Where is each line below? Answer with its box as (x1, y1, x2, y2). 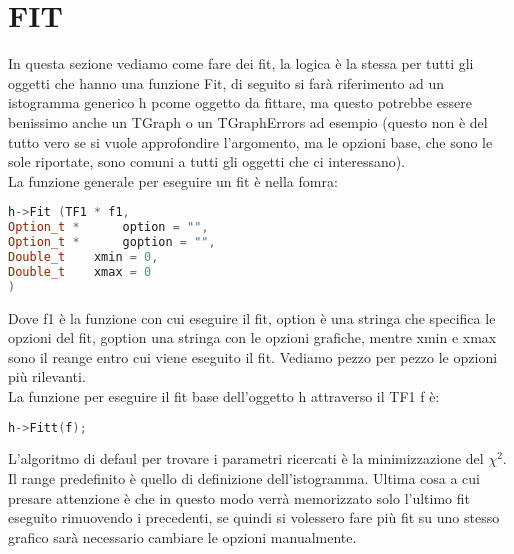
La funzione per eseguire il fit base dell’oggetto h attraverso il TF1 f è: (8, 385, 440, 406)
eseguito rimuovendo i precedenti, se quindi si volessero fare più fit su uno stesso (8, 507, 500, 528)
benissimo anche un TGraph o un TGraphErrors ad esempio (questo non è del (8, 111, 488, 132)
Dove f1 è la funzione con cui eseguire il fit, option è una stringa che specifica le (8, 307, 496, 328)
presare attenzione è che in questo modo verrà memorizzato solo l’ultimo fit (8, 487, 470, 508)
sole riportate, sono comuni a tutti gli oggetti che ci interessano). (8, 151, 406, 172)
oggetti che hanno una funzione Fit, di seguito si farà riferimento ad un (8, 72, 445, 93)
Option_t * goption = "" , (8, 235, 216, 250)
